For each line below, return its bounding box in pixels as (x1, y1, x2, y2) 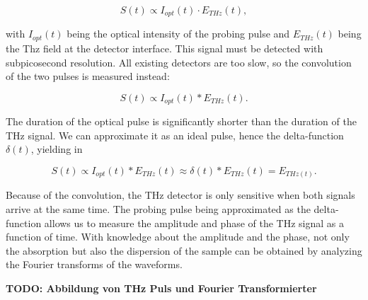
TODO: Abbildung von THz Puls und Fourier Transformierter (6, 281, 317, 295)
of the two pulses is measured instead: (6, 69, 170, 83)
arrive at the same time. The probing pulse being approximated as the (6, 202, 311, 217)
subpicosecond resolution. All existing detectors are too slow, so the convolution (6, 54, 352, 69)
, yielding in (30, 142, 83, 156)
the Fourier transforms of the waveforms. (6, 257, 183, 272)
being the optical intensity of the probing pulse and (67, 26, 290, 41)
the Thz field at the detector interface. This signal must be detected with (6, 40, 323, 55)
